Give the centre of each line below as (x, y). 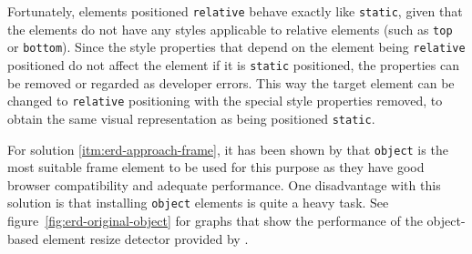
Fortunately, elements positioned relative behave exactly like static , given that (235, 11)
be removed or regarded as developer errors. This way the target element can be (231, 82)
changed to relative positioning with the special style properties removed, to (225, 101)
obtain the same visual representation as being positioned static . (191, 118)
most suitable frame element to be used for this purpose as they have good (216, 167)
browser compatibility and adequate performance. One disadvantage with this (224, 184)
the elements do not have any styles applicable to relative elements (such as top (230, 29)
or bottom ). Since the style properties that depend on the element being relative (236, 47)
